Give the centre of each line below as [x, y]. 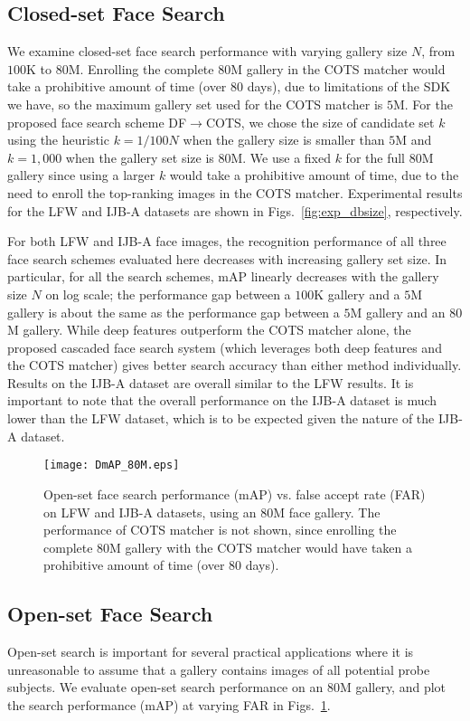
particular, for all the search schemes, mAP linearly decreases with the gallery [223, 276]
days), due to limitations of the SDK [349, 86]
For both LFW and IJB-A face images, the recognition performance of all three [227, 241]
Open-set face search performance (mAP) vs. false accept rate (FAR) [235, 493]
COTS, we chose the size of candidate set [320, 122]
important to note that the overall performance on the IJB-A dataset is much [222, 400]
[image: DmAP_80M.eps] [112, 465]
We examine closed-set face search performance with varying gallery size [207, 51]
